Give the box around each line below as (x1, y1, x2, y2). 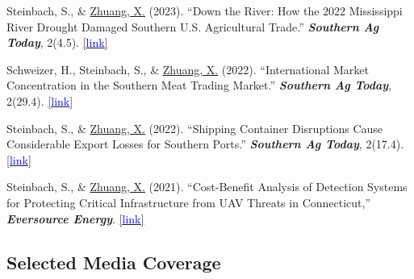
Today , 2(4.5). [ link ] (6, 34, 108, 51)
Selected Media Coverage (6, 249, 221, 274)
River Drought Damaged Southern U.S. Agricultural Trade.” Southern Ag (6, 18, 379, 35)
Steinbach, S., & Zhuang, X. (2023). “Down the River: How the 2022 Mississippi (6, 2, 403, 19)
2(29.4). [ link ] (6, 92, 73, 109)
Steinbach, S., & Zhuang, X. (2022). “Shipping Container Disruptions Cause (6, 119, 383, 136)
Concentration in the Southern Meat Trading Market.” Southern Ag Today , (6, 77, 392, 94)
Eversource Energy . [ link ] (6, 210, 144, 227)
